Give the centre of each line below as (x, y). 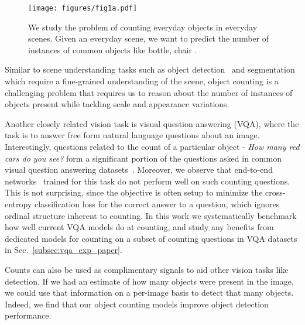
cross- (275, 192)
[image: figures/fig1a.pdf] (83, 8)
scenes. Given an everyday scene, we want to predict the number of (149, 38)
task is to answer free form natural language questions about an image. (132, 135)
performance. (28, 315)
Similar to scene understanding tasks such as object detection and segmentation (150, 69)
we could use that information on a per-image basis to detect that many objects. (149, 292)
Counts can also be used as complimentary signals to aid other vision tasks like (147, 269)
